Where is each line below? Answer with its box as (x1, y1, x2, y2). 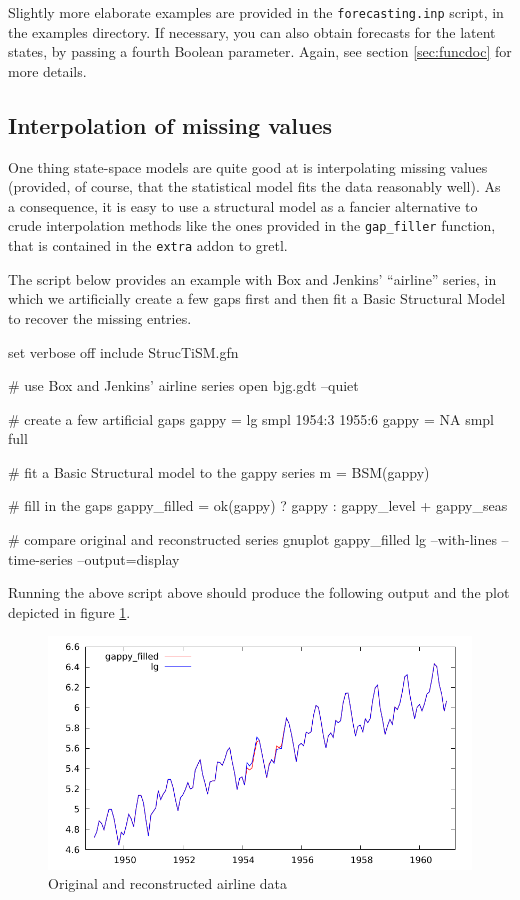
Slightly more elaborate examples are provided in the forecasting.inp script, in (8, 2, 504, 22)
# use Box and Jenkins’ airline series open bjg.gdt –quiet (8, 375, 359, 396)
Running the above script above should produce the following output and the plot (8, 582, 510, 603)
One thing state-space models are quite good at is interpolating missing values (8, 156, 488, 177)
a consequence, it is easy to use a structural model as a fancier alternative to (8, 195, 478, 216)
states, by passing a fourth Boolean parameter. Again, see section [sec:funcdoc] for (8, 41, 512, 62)
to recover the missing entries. (8, 307, 192, 328)
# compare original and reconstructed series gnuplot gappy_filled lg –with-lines (8, 529, 497, 550)
